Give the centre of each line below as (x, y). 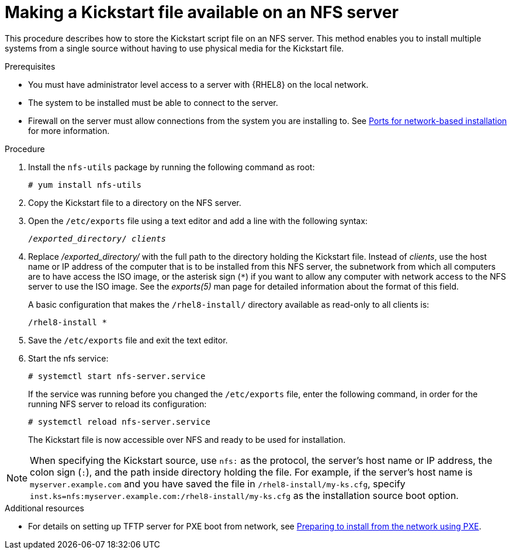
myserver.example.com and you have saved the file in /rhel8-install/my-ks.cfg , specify (218, 484)
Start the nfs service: (68, 358)
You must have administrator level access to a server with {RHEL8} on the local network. (198, 84)
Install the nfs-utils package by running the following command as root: (172, 167)
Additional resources (44, 508)
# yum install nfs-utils (85, 185)
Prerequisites (30, 66)
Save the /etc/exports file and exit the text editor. (128, 340)
